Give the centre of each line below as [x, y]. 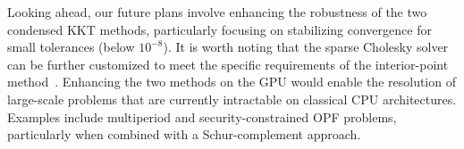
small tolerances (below [71, 47]
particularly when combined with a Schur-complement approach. [184, 134]
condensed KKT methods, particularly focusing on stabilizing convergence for [219, 29]
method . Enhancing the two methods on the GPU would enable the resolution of [232, 82]
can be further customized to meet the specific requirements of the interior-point [228, 64]
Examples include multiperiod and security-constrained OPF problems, [202, 116]
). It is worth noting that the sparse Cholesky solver [306, 47]
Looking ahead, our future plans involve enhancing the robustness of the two [217, 12]
